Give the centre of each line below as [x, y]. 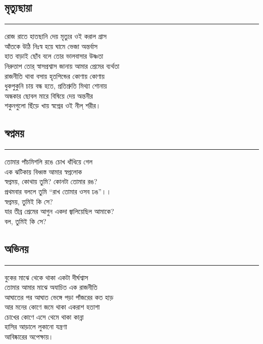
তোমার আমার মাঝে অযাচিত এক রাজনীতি [51, 287]
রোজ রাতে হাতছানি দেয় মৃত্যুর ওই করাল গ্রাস [56, 36]
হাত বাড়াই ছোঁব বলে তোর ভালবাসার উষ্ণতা [54, 56]
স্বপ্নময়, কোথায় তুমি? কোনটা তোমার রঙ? [51, 181]
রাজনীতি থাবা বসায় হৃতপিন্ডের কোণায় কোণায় [55, 76]
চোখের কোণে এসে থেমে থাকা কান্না [44, 316]
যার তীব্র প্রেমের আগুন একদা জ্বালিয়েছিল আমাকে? [59, 211]
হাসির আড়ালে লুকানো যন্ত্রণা [36, 327]
